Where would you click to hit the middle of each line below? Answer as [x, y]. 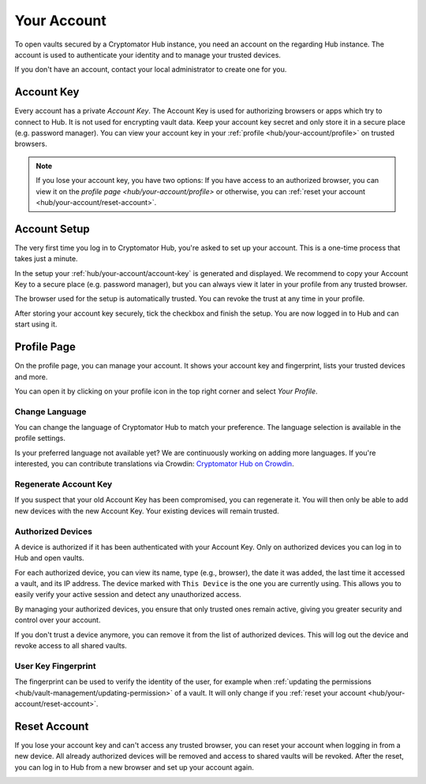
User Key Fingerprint [55, 666]
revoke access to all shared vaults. [71, 646]
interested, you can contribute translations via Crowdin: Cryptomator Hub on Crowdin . [155, 464]
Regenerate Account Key [64, 483]
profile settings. [40, 439]
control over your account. [58, 620]
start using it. [36, 324]
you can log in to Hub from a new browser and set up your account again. [134, 767]
